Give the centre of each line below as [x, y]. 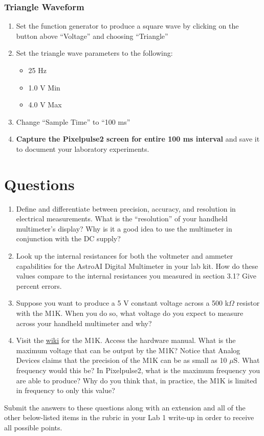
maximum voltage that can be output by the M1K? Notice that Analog [128, 350]
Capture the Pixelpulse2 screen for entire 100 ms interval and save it [138, 139]
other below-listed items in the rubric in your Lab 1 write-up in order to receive [129, 417]
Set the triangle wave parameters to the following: [94, 53]
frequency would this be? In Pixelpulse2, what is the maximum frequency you [138, 370]
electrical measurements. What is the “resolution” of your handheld [122, 219]
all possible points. [33, 427]
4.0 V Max [45, 105]
